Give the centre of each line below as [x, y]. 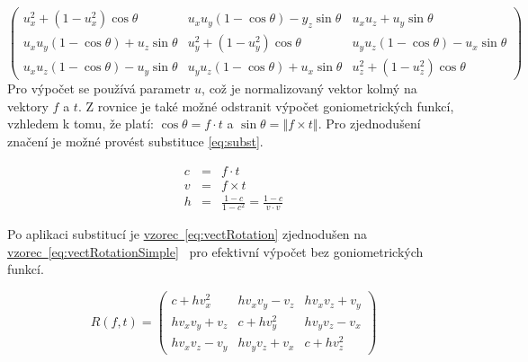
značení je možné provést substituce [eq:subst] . [135, 141]
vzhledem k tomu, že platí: [81, 124]
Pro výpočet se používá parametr [99, 88]
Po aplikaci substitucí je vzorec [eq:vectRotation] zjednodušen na [188, 234]
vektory [28, 106]
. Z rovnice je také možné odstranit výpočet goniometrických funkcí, [266, 106]
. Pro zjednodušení [369, 124]
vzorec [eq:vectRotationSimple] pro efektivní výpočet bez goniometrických [215, 251]
